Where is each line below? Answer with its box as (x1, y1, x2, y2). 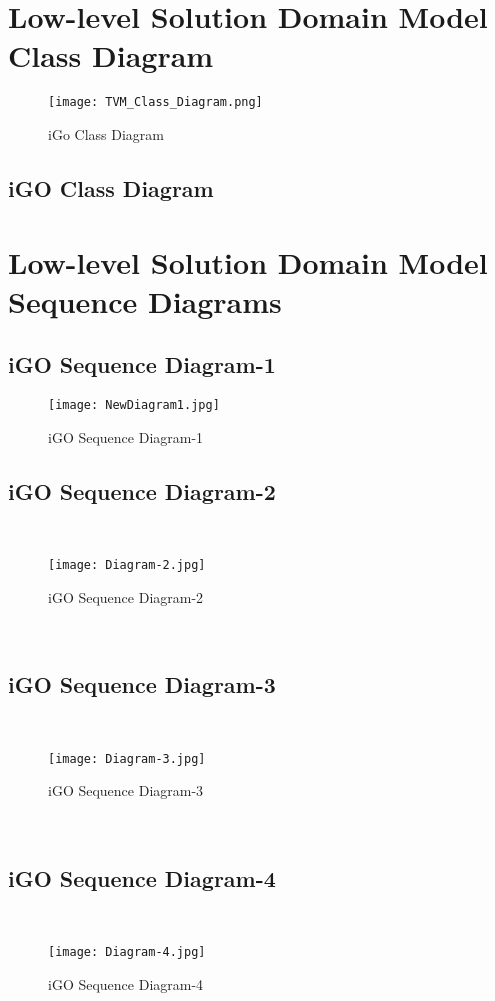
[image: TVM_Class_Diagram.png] (48, 95, 263, 110)
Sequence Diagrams (8, 280, 282, 321)
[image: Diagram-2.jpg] (48, 558, 206, 573)
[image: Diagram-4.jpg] (48, 945, 206, 960)
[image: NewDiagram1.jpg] (48, 398, 220, 413)
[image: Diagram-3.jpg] (48, 751, 206, 766)
